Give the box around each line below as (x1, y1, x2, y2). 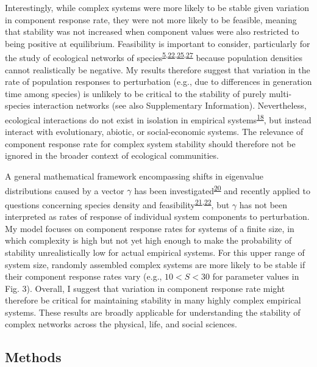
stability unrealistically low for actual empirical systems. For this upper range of (5, 245, 305, 258)
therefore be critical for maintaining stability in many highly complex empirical (5, 294, 301, 307)
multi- (269, 87, 292, 100)
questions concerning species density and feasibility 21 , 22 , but (5, 196, 230, 211)
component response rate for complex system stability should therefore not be (5, 137, 296, 150)
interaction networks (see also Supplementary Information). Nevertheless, (33, 99, 307, 112)
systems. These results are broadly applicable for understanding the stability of (5, 305, 301, 318)
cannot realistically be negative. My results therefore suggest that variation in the (5, 63, 310, 76)
